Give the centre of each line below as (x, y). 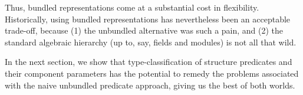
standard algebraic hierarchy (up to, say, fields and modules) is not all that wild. (151, 42)
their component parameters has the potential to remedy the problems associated (152, 73)
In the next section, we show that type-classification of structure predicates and (149, 62)
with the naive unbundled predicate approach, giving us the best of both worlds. (150, 85)
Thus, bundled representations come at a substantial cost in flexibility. (132, 7)
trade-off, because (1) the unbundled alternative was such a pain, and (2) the (144, 30)
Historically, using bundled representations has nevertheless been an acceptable (148, 19)
